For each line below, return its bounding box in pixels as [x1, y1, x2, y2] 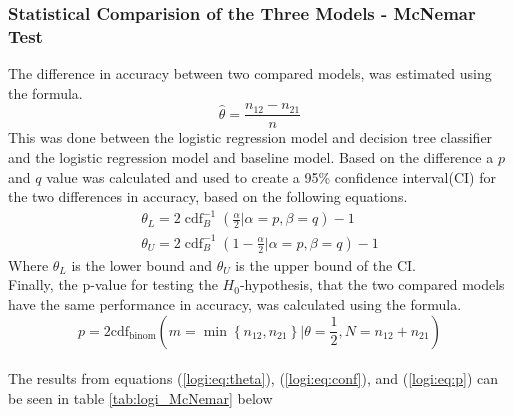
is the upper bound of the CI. [235, 254, 416, 275]
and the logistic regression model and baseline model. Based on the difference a [8, 146, 494, 167]
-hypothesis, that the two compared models [239, 274, 505, 295]
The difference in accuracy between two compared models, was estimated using [8, 63, 492, 84]
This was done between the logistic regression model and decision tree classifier [8, 127, 493, 148]
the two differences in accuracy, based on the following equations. [8, 186, 408, 207]
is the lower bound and [71, 254, 212, 275]
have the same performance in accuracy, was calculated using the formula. [8, 294, 462, 315]
